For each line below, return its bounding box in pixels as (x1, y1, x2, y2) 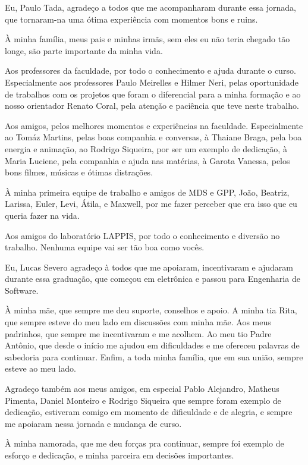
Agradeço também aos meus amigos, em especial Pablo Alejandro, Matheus (5, 382, 279, 395)
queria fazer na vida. (5, 209, 80, 221)
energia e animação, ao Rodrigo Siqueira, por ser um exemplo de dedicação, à (5, 142, 287, 155)
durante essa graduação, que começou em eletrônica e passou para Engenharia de (5, 272, 300, 285)
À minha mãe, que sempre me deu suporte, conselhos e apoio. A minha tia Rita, (5, 304, 297, 316)
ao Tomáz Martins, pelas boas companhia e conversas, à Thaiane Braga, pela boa (5, 131, 302, 143)
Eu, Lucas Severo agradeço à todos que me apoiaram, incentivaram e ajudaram (5, 260, 293, 273)
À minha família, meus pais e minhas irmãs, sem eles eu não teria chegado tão (5, 33, 290, 45)
